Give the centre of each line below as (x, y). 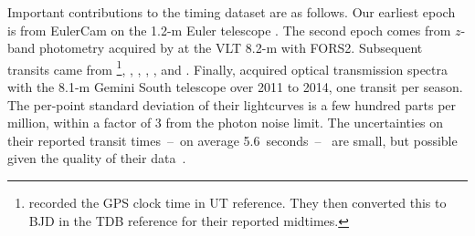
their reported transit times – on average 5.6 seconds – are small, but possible (232, 140)
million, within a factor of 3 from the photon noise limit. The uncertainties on (226, 123)
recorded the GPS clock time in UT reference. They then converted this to (237, 202)
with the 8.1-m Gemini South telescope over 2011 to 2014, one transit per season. (235, 87)
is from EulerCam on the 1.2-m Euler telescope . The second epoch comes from (229, 30)
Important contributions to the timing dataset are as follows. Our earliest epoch (232, 12)
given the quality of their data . (97, 158)
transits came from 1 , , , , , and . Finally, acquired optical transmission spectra (227, 67)
